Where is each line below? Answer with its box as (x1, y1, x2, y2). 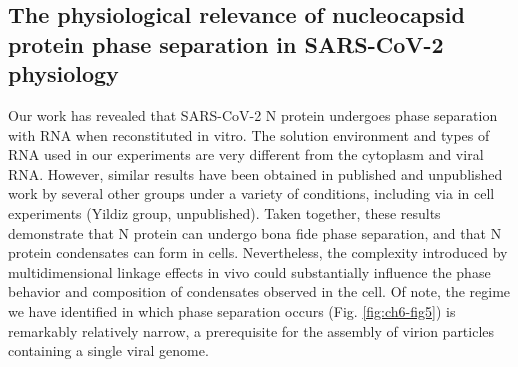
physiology (8, 58, 119, 89)
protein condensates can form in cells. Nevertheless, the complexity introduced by (8, 242, 508, 263)
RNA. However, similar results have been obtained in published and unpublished (8, 163, 503, 184)
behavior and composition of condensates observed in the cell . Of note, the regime (8, 281, 511, 302)
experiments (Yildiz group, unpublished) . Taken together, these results (8, 202, 441, 223)
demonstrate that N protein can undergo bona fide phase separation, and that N (8, 222, 502, 243)
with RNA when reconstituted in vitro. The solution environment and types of (8, 124, 490, 145)
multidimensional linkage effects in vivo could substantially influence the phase (8, 261, 491, 282)
